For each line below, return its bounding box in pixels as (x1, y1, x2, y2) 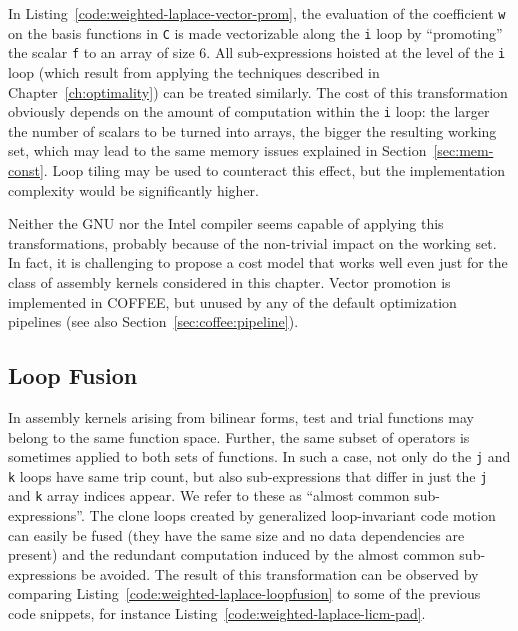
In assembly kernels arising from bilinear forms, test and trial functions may (8, 406, 474, 427)
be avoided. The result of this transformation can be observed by (80, 563, 479, 584)
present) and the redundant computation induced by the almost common (8, 544, 455, 565)
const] (8, 160, 44, 180)
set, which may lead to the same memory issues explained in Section (8, 140, 427, 161)
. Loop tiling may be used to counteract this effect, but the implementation (43, 160, 506, 180)
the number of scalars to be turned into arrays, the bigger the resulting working (8, 120, 497, 141)
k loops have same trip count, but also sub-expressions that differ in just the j (8, 465, 488, 486)
